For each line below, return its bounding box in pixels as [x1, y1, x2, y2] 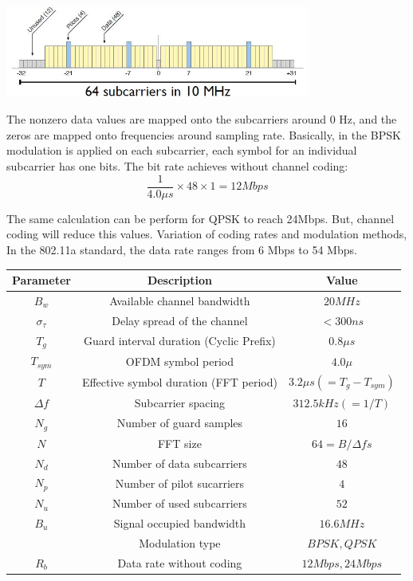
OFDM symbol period [125, 352, 234, 369]
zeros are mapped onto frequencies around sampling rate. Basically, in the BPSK [6, 126, 401, 143]
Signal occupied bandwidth [113, 514, 246, 531]
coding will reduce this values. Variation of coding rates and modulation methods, [6, 226, 407, 242]
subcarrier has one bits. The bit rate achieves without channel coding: [6, 158, 348, 175]
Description [147, 272, 212, 289]
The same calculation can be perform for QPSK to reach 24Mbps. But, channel [6, 210, 395, 226]
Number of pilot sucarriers [115, 474, 245, 491]
